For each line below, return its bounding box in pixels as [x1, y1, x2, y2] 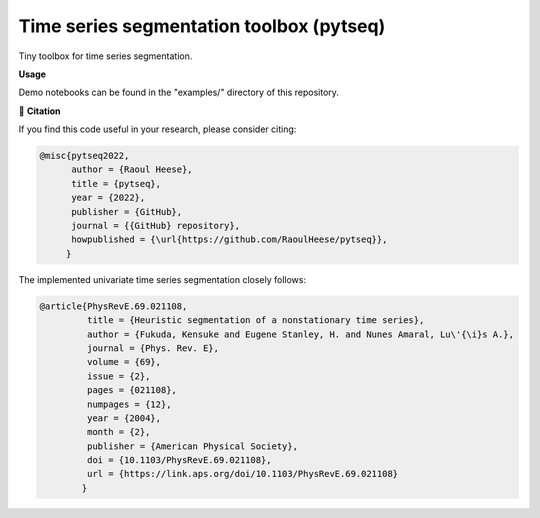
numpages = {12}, [86, 398, 172, 410]
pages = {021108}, [86, 385, 177, 396]
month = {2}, [86, 426, 151, 438]
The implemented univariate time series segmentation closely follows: [18, 273, 307, 285]
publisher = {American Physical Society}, [86, 440, 299, 452]
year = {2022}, [71, 192, 146, 204]
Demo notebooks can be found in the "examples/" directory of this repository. [18, 86, 340, 99]
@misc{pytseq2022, [39, 150, 130, 162]
